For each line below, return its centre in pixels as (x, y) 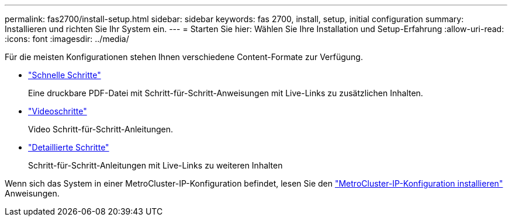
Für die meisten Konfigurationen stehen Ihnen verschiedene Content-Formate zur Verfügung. (184, 57)
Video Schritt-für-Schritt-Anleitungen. (101, 129)
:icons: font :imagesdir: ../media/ (67, 39)
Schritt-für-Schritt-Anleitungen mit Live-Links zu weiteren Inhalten (155, 165)
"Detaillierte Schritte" (69, 147)
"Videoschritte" (58, 111)
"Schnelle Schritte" (65, 75)
